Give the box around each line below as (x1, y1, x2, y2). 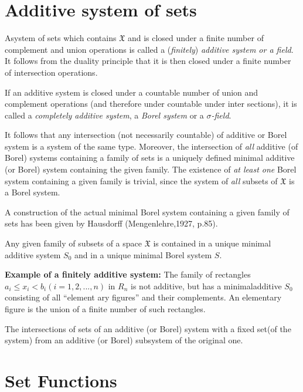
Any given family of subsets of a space (5, 237, 142, 249)
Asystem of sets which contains (5, 32, 117, 44)
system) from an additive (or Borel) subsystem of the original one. (5, 334, 243, 346)
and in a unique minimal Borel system (74, 248, 212, 261)
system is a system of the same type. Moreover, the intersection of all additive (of (5, 140, 298, 152)
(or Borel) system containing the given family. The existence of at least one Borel (5, 163, 297, 175)
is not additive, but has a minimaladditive (131, 279, 282, 292)
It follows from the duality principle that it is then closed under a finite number (5, 55, 291, 67)
